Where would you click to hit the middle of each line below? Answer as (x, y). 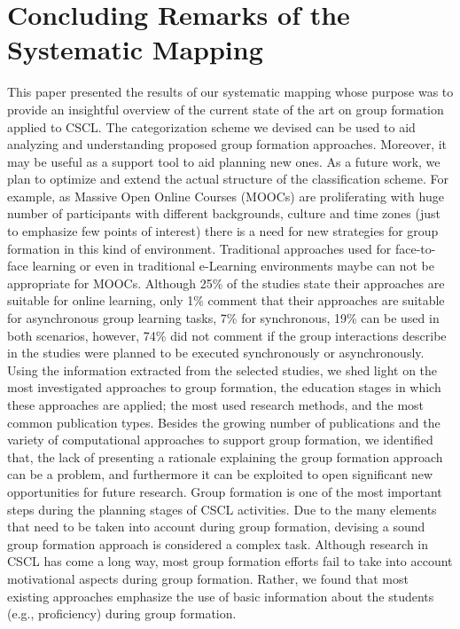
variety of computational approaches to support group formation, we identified (220, 440)
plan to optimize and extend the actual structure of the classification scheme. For (228, 179)
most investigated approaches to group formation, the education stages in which (224, 387)
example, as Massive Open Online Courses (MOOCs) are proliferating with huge (226, 196)
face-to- (415, 248)
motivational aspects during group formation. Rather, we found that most (208, 578)
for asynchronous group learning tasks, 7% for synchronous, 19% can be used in (223, 318)
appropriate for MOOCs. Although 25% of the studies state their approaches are (226, 283)
